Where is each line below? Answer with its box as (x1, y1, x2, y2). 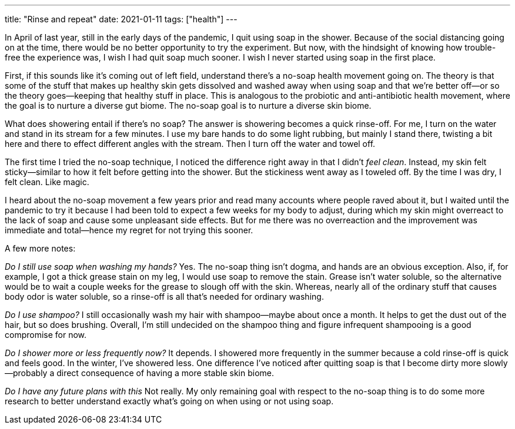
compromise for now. (5, 330, 87, 340)
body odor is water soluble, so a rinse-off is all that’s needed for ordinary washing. (5, 291, 324, 301)
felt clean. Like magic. (5, 177, 89, 187)
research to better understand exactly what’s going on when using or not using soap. (5, 396, 334, 406)
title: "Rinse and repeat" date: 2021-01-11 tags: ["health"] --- (5, 14, 238, 24)
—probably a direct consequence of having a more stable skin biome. (5, 368, 275, 378)
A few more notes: (5, 243, 76, 253)
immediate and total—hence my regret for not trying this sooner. (5, 225, 253, 235)
